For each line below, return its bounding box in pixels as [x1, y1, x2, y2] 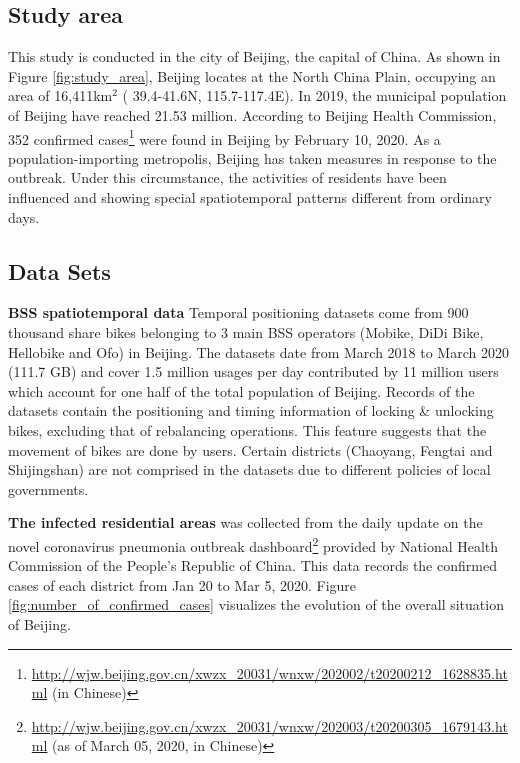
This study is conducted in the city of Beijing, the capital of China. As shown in [8, 46, 501, 67]
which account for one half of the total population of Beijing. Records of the [8, 380, 475, 401]
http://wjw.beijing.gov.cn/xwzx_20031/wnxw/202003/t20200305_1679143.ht [31, 715, 508, 736]
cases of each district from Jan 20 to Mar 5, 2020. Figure [8, 574, 357, 595]
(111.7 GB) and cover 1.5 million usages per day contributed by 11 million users [8, 361, 499, 382]
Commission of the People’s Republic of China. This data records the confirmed [8, 555, 497, 576]
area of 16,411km [8, 85, 113, 106]
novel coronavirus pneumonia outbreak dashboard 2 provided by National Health [8, 532, 499, 556]
